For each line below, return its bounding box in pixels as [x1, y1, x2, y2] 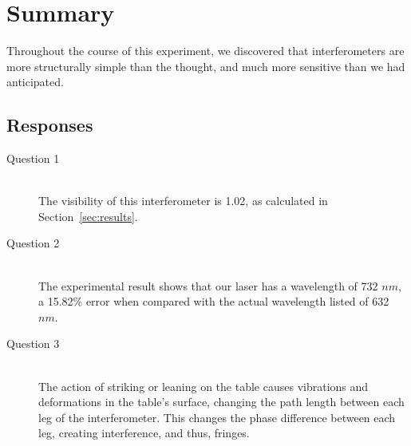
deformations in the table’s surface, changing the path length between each [38, 393, 405, 410]
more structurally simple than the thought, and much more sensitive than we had [6, 57, 405, 74]
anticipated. [6, 73, 64, 90]
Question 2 [6, 235, 60, 251]
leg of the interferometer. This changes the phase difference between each [38, 409, 396, 425]
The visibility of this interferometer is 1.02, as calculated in [38, 192, 328, 209]
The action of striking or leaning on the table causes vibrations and [38, 377, 369, 394]
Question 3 [6, 335, 60, 352]
